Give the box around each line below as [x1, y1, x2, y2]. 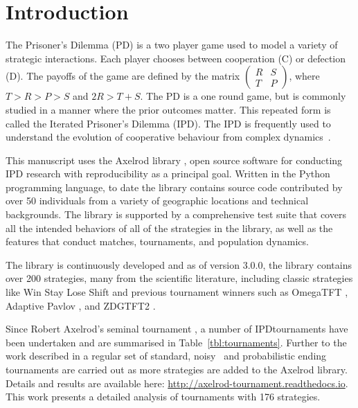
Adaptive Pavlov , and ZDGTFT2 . [6, 298, 156, 312]
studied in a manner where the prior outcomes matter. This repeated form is [6, 102, 331, 116]
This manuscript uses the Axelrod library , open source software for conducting [6, 152, 343, 167]
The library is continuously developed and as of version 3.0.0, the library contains [6, 257, 352, 272]
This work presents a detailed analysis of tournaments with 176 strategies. [6, 389, 321, 404]
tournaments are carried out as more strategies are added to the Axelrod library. [6, 362, 348, 376]
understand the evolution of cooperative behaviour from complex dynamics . [6, 130, 331, 144]
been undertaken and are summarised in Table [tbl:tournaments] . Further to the [6, 335, 347, 349]
